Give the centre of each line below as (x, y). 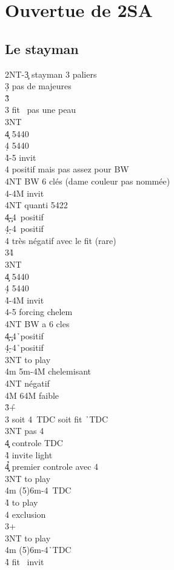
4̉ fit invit (25, 561)
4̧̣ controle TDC (34, 442)
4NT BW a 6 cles (37, 324)
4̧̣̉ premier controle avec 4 (52, 467)
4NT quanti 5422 (36, 205)
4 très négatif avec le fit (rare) (61, 240)
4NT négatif (27, 383)
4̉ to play (22, 502)
